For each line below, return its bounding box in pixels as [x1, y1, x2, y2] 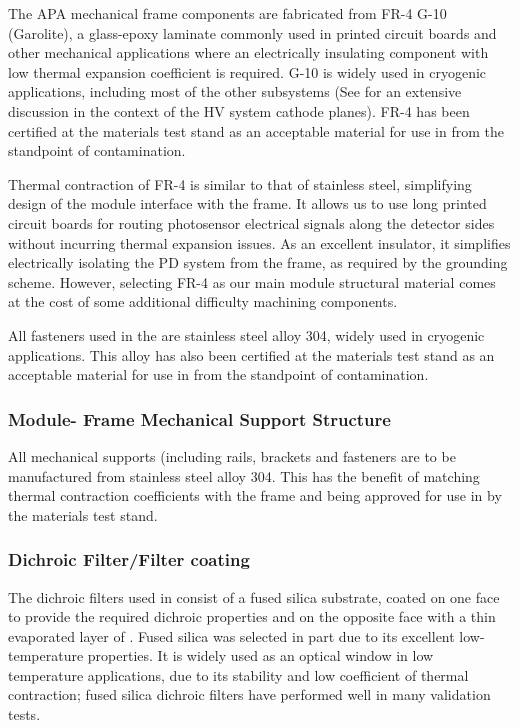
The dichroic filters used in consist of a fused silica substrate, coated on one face [8, 586, 500, 607]
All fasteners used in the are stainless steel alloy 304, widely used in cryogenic [8, 324, 485, 345]
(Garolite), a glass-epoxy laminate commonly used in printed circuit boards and [8, 22, 497, 43]
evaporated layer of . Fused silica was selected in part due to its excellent [8, 625, 455, 646]
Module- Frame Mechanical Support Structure [8, 406, 391, 431]
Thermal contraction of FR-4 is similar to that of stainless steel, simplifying [8, 173, 472, 194]
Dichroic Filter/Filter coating [8, 547, 250, 572]
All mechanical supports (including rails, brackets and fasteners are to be [8, 445, 456, 466]
